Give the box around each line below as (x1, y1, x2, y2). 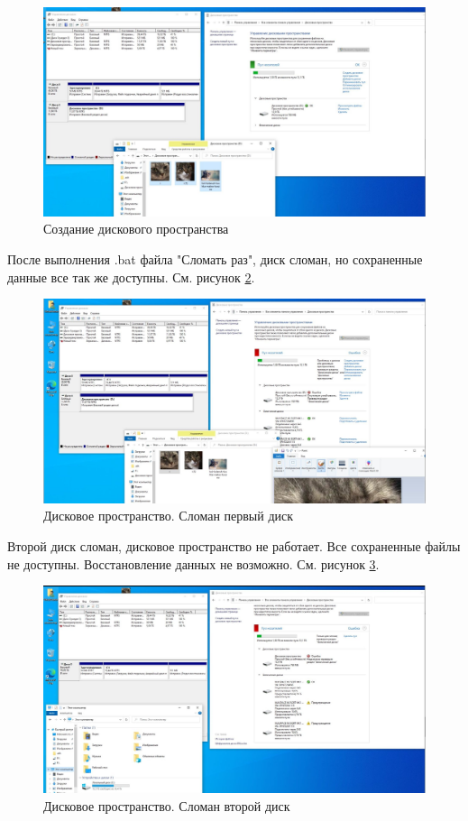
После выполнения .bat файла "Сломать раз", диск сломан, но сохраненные (7, 250, 423, 269)
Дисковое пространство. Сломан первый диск (43, 506, 294, 525)
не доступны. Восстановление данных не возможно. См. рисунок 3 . (7, 554, 380, 573)
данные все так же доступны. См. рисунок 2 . (7, 267, 255, 286)
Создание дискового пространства (43, 219, 229, 238)
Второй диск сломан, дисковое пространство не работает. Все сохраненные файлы (7, 536, 461, 555)
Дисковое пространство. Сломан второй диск (43, 796, 290, 815)
